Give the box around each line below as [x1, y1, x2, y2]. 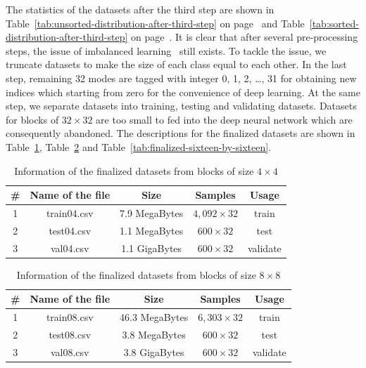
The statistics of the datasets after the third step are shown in [6, 2, 274, 16]
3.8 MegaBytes [122, 327, 186, 342]
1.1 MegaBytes [120, 223, 184, 237]
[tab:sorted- [309, 15, 359, 30]
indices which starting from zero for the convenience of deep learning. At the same [6, 84, 360, 99]
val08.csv [50, 344, 89, 359]
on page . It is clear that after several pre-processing [131, 29, 358, 44]
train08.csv [46, 310, 94, 324]
